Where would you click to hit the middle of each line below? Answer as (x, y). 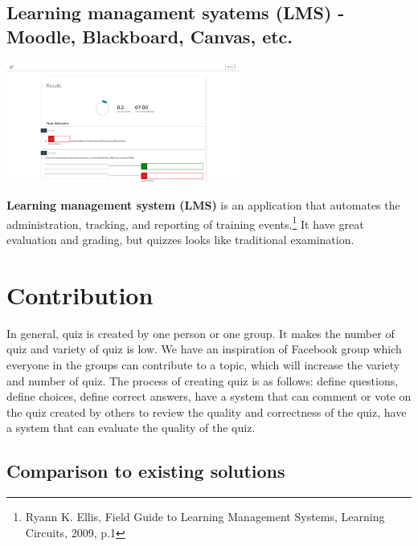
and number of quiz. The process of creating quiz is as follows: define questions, (203, 380)
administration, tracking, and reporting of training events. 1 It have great (185, 222)
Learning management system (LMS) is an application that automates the (203, 205)
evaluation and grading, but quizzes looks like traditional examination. (180, 240)
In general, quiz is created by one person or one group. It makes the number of (201, 333)
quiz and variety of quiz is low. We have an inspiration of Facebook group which (204, 349)
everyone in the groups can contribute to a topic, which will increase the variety (203, 364)
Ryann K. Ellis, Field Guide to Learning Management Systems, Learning (205, 517)
